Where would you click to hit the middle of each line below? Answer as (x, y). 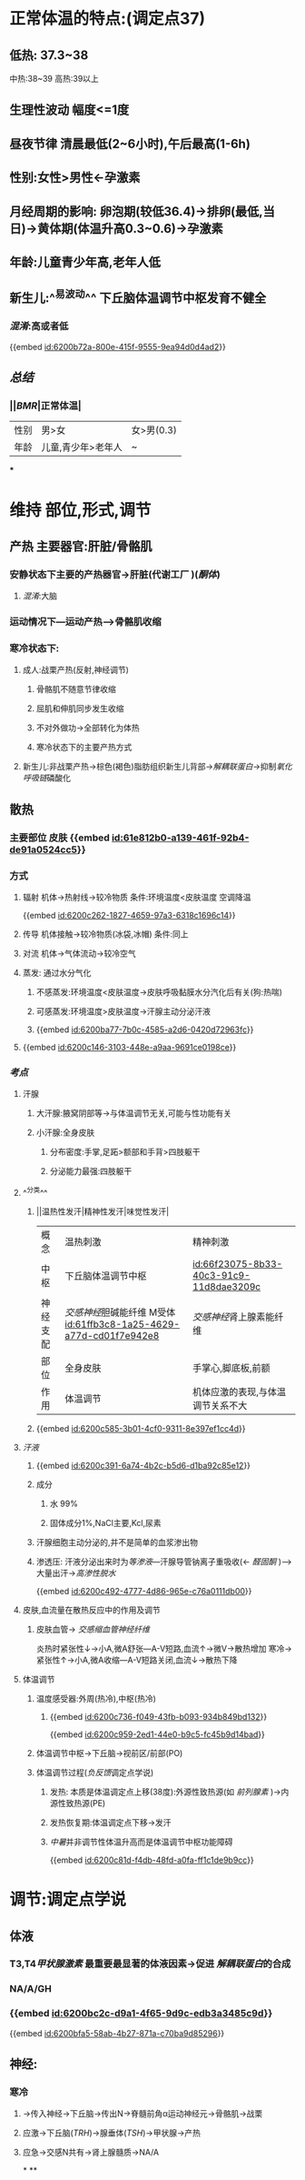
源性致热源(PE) (78, 1803)
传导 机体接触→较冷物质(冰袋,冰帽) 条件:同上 (105, 934)
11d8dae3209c (226, 1286)
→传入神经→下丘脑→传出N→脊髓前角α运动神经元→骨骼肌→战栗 (143, 2114)
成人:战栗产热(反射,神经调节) (76, 670)
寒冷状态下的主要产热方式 (84, 748)
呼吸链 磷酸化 (46, 778)
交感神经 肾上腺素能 (233, 1317)
